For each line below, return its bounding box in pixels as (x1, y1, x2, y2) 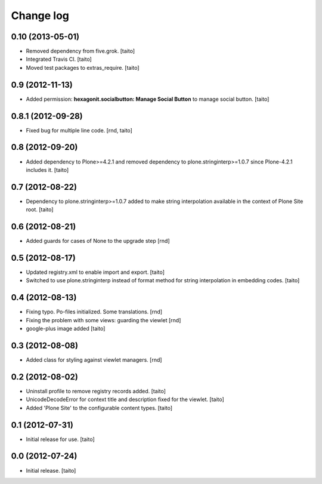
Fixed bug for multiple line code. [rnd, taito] (26, 127, 132, 134)
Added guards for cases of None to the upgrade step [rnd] (26, 238, 170, 245)
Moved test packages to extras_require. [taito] (26, 64, 140, 71)
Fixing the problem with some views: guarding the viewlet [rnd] (26, 316, 181, 323)
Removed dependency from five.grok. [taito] (26, 48, 135, 55)
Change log (11, 9, 70, 22)
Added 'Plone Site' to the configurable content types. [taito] (26, 404, 173, 411)
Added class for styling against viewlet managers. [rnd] (26, 356, 162, 363)
